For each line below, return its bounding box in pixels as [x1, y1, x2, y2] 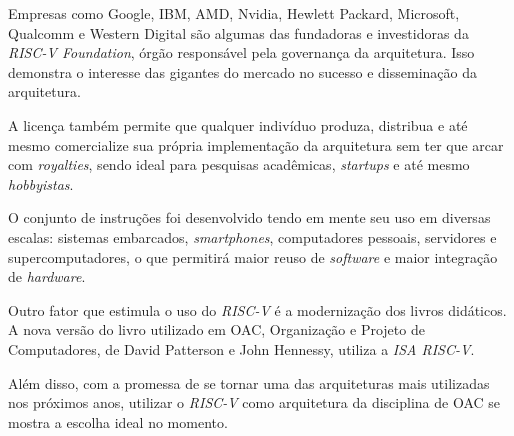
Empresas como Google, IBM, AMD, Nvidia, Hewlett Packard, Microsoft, [8, 3, 460, 23]
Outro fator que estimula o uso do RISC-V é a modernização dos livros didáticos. [8, 299, 507, 320]
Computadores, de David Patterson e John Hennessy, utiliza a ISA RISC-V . [8, 338, 475, 359]
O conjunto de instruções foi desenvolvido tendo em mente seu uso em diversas [8, 207, 491, 228]
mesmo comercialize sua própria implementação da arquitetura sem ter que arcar [8, 134, 504, 155]
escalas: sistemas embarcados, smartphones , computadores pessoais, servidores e [8, 226, 497, 247]
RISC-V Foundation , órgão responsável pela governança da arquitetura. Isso [8, 42, 475, 63]
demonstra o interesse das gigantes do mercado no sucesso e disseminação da [8, 61, 478, 82]
